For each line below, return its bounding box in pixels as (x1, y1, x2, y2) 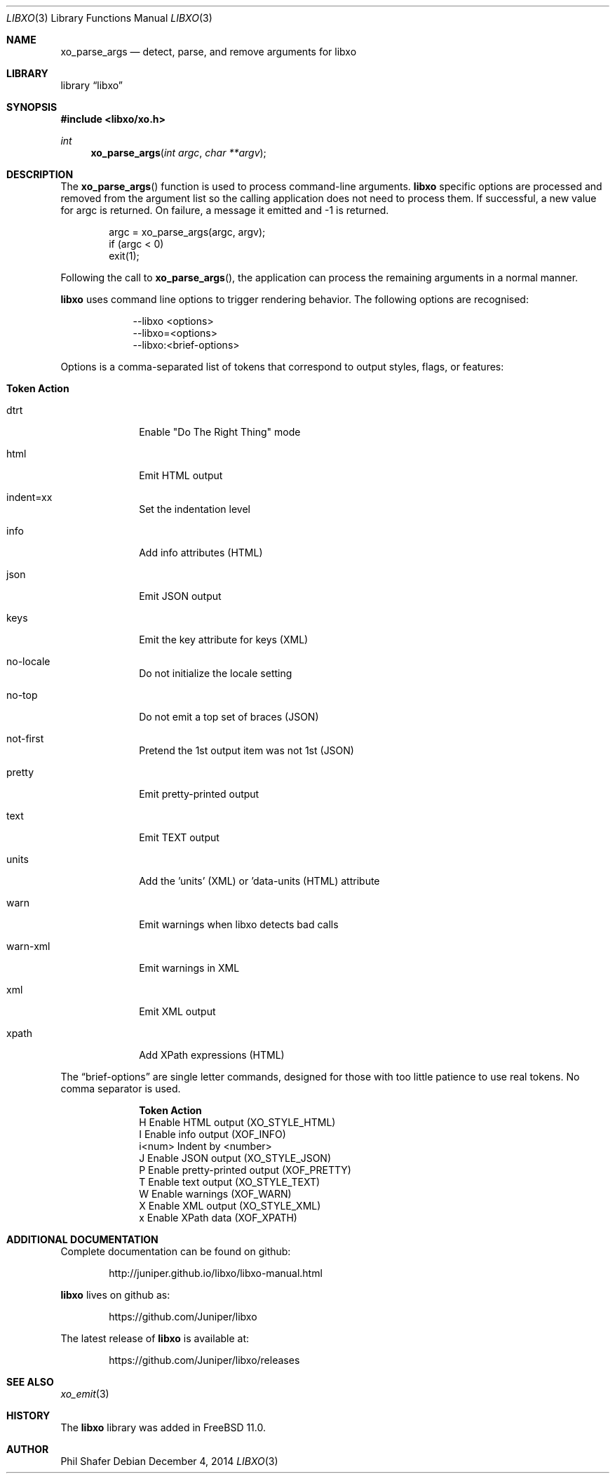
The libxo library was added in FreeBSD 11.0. (60, 1421, 266, 1433)
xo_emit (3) (60, 1388, 109, 1400)
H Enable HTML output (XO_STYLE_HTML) (139, 1116, 336, 1128)
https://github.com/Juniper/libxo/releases (109, 1354, 300, 1366)
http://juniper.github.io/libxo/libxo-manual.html (109, 1267, 323, 1279)
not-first (6, 732, 44, 744)
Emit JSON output (139, 590, 222, 602)
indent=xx (6, 491, 53, 503)
